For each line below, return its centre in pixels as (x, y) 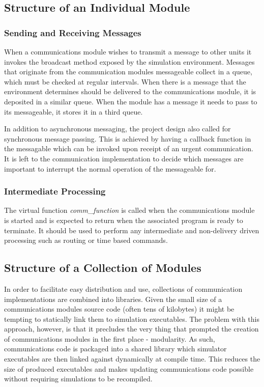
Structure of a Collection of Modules (103, 268)
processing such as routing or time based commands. (86, 240)
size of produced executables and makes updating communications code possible (129, 368)
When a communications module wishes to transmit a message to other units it (128, 51)
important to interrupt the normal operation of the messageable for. (110, 168)
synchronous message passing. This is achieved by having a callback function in (128, 138)
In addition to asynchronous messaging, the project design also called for (118, 129)
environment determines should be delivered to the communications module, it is (130, 91)
